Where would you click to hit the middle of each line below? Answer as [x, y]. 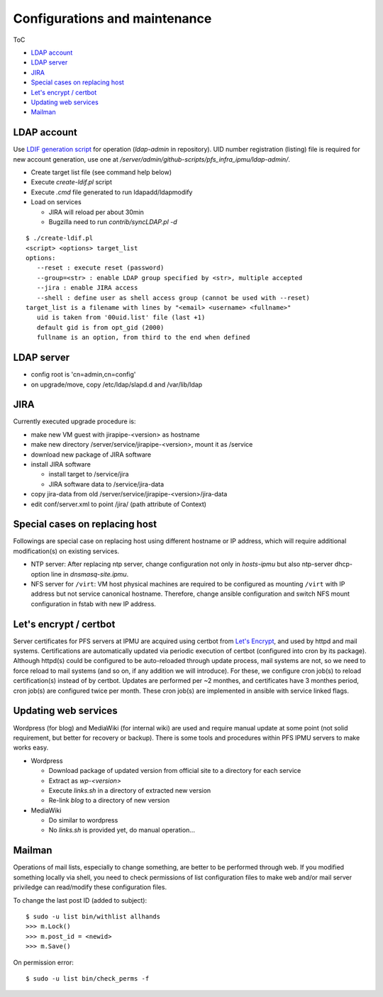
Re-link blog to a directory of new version [109, 801]
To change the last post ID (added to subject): [80, 900]
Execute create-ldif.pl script [72, 182]
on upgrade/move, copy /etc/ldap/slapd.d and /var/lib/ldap [117, 384]
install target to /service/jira [89, 474]
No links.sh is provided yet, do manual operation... [122, 830]
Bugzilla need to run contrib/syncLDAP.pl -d [113, 222]
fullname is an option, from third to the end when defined [143, 338]
